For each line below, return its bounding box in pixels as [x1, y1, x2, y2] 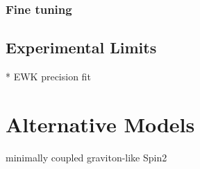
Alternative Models [6, 109, 195, 138]
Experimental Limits [6, 37, 157, 58]
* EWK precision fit [6, 69, 91, 84]
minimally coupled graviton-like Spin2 [6, 150, 167, 164]
